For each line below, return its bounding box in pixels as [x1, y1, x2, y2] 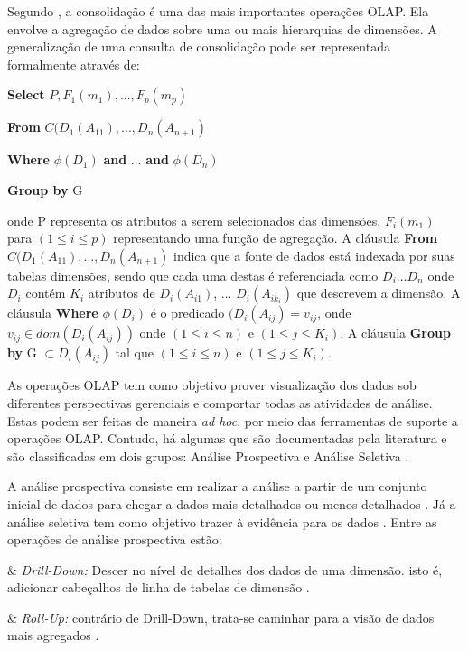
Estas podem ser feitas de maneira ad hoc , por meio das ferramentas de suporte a [7, 411, 458, 430]
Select [7, 85, 45, 104]
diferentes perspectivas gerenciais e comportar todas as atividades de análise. [7, 393, 433, 412]
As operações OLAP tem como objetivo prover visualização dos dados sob [7, 376, 417, 395]
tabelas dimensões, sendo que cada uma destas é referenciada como [7, 265, 379, 284]
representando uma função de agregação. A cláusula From [113, 228, 438, 247]
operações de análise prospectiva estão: [7, 530, 222, 549]
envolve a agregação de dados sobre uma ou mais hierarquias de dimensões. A [7, 19, 437, 38]
